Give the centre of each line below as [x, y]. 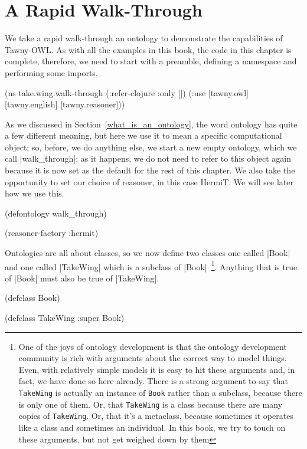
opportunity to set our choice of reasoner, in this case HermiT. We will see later [149, 181]
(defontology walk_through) [56, 213]
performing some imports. [51, 72]
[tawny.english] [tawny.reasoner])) [65, 104]
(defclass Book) [32, 298]
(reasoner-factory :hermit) [52, 233]
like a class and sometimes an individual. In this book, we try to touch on [152, 427]
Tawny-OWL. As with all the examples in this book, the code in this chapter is [148, 49]
